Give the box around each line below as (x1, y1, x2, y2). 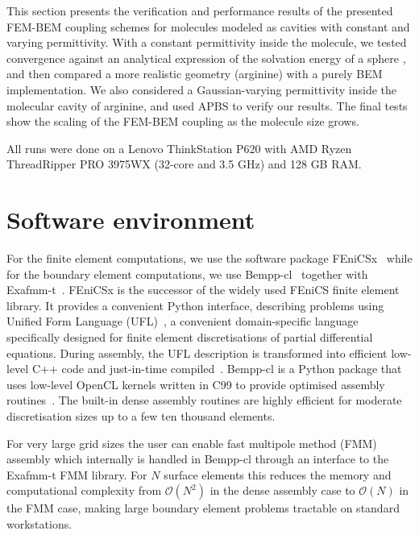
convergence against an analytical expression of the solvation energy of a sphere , (6, 49, 406, 66)
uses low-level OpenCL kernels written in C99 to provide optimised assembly (6, 375, 385, 392)
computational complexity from (6, 482, 162, 499)
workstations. (6, 515, 73, 532)
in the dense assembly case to (209, 482, 355, 499)
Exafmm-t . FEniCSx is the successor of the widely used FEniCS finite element (6, 281, 400, 298)
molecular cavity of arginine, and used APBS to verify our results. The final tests (6, 97, 408, 114)
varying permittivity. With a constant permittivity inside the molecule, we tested (6, 34, 407, 51)
